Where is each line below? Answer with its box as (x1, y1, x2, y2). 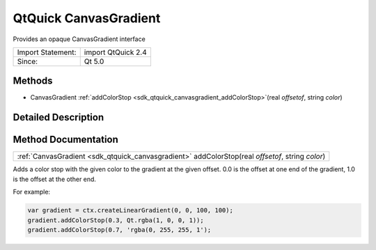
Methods (13, 75, 53, 87)
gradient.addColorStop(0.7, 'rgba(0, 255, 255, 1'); (27, 226, 212, 233)
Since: (17, 56, 38, 66)
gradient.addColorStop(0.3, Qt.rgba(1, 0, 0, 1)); (27, 216, 205, 224)
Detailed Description (13, 111, 104, 123)
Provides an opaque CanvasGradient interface (13, 35, 146, 43)
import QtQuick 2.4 (84, 47, 147, 57)
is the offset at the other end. (13, 175, 97, 183)
